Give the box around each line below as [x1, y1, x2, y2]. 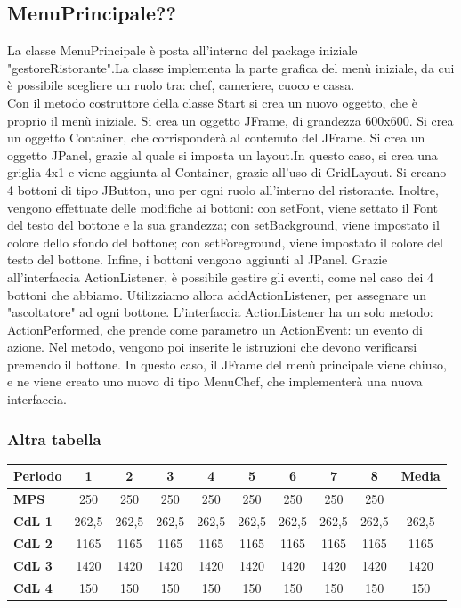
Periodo [13, 466, 62, 485]
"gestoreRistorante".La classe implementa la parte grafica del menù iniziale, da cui [7, 58, 455, 77]
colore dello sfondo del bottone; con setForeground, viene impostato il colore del [7, 232, 443, 251]
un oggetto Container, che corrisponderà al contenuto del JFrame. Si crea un [7, 128, 425, 147]
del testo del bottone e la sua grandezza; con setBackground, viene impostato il [7, 215, 440, 234]
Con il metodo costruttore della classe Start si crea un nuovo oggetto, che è [7, 93, 417, 111]
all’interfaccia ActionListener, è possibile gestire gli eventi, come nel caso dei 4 [7, 267, 433, 286]
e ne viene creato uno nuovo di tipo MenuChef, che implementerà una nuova [7, 372, 423, 391]
